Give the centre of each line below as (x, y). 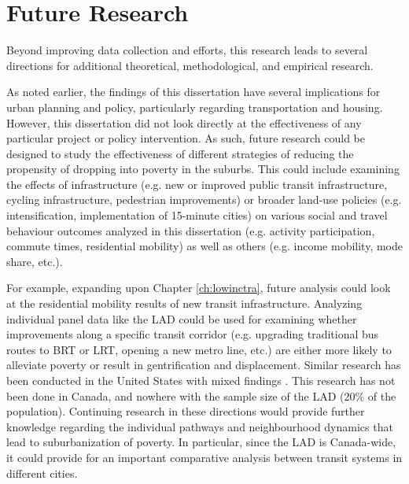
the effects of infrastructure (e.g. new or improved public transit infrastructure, (197, 184)
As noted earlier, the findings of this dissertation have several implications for (193, 92)
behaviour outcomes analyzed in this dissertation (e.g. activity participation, (191, 230)
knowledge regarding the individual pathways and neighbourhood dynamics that (200, 426)
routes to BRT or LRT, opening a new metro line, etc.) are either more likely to (199, 349)
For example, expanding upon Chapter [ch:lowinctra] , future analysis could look (199, 288)
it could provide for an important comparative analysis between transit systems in (204, 457)
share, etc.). (35, 261)
